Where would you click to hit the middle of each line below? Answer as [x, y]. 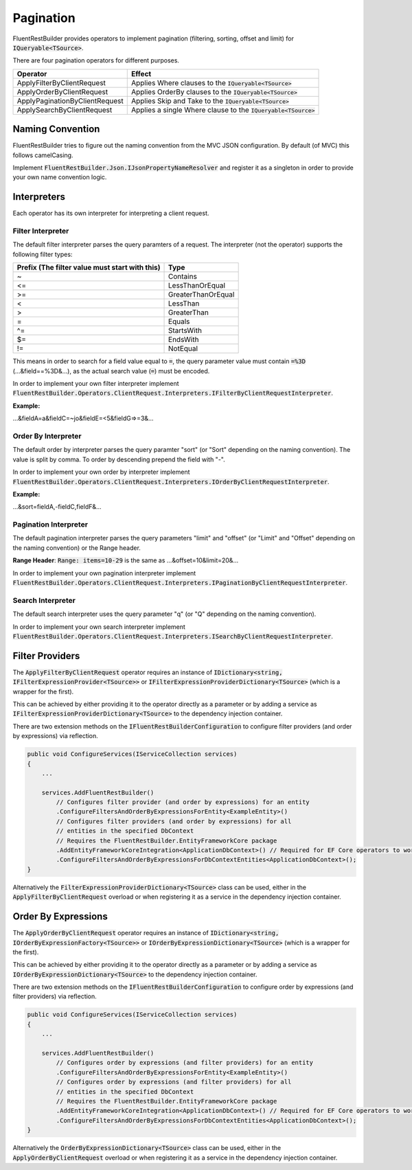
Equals [179, 321]
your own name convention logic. [60, 177]
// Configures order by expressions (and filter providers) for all [174, 1082]
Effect [141, 73]
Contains [183, 277]
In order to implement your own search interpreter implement [99, 627]
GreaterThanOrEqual [202, 295]
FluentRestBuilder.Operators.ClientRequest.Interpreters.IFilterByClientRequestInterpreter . [173, 393]
